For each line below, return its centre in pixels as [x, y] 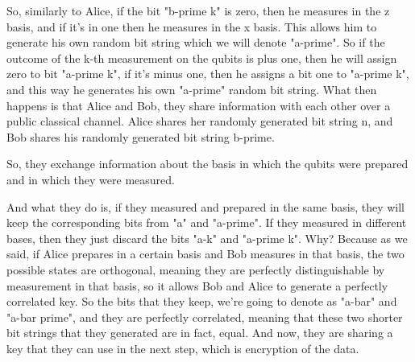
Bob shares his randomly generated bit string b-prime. [141, 136]
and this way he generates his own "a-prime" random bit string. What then [192, 89]
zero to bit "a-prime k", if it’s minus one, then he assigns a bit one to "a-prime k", [208, 74]
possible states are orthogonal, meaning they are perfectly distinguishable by [196, 269]
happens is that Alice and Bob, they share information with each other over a [199, 105]
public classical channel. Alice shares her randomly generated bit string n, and [200, 121]
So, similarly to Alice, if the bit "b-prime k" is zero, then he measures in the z [198, 10]
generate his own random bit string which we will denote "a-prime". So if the [196, 42]
